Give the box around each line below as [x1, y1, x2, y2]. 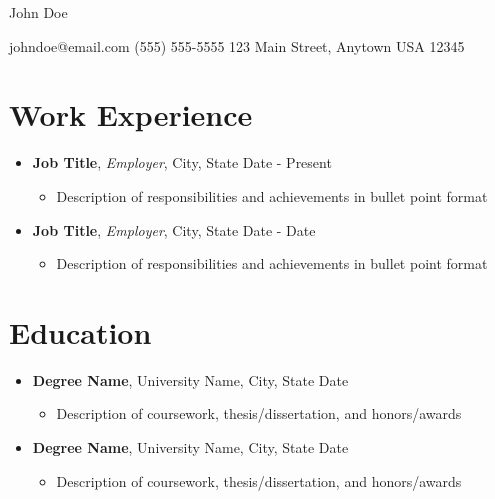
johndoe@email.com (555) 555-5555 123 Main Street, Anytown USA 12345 [9, 35, 465, 56]
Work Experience [9, 94, 253, 135]
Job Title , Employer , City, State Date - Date [32, 219, 316, 240]
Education [9, 311, 152, 352]
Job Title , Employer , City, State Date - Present [32, 152, 332, 173]
